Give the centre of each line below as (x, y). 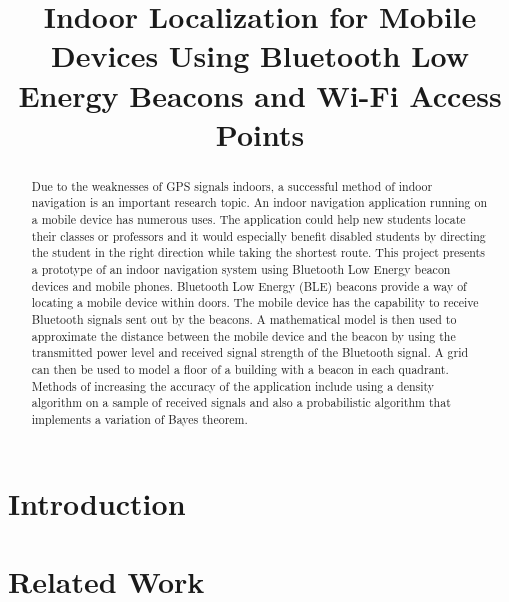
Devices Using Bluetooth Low (260, 55)
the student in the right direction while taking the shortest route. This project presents (258, 252)
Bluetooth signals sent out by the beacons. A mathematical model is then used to (244, 318)
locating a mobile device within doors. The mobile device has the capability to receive (255, 302)
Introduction (97, 502)
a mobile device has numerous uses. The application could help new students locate (248, 219)
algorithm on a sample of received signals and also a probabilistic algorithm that (241, 402)
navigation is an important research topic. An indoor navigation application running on (259, 202)
